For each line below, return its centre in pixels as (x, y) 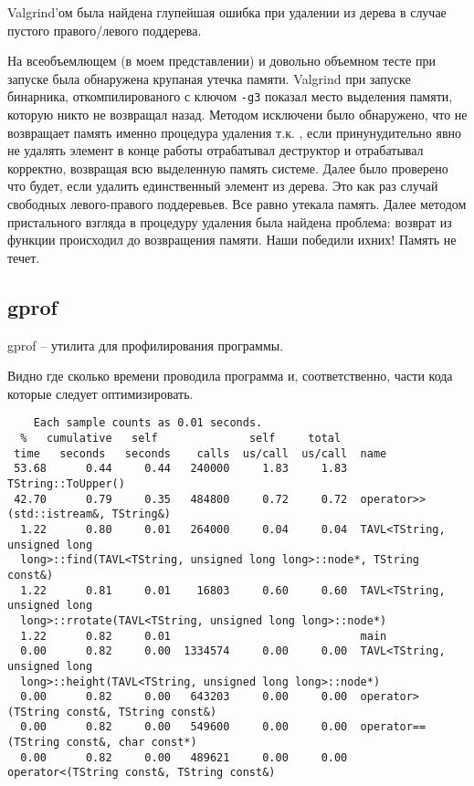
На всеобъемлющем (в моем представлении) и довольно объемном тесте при (222, 61)
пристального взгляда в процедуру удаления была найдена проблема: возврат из (230, 221)
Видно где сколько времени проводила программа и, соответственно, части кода (230, 376)
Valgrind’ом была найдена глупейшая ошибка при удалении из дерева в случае (227, 12)
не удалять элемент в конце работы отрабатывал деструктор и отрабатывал (216, 150)
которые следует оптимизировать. (100, 393)
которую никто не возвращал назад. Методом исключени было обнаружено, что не (237, 115)
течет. (24, 257)
